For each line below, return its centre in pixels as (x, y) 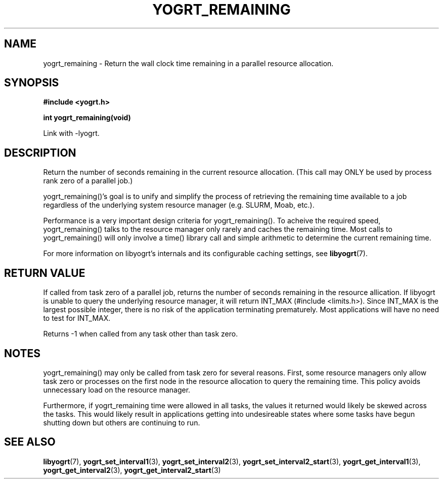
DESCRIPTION (40, 153)
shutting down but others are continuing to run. (122, 422)
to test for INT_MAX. (77, 318)
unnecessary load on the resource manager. (117, 390)
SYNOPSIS (32, 83)
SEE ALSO (30, 442)
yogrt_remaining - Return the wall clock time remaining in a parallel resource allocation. (188, 63)
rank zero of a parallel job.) (88, 181)
